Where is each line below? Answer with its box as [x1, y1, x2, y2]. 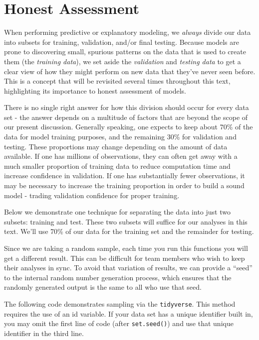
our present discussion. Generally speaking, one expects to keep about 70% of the [4, 121, 253, 132]
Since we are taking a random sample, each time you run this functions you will [4, 243, 248, 253]
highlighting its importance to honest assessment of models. [4, 85, 186, 96]
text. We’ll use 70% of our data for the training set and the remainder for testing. [4, 226, 254, 236]
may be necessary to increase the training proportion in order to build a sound [4, 180, 245, 191]
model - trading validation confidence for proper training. [4, 190, 180, 200]
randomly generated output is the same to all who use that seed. [4, 282, 202, 292]
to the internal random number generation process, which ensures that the [4, 272, 232, 282]
